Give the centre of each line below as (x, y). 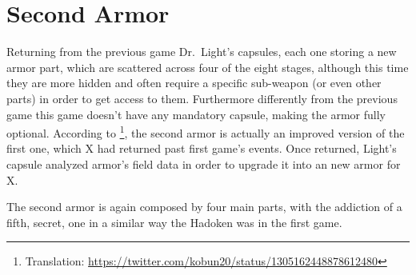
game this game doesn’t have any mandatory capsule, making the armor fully (196, 114)
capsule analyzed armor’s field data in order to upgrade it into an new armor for (204, 163)
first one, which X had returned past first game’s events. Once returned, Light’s (202, 148)
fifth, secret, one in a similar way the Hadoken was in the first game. (174, 222)
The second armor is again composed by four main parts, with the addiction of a (204, 207)
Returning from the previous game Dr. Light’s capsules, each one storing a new (202, 52)
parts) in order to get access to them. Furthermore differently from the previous (202, 98)
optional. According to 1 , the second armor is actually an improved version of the (206, 132)
